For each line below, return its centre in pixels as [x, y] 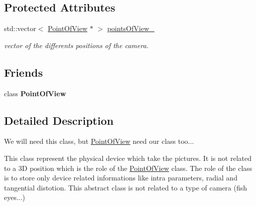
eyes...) [15, 197]
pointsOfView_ [131, 28]
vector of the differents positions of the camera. [76, 45]
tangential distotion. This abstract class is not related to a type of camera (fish [126, 187]
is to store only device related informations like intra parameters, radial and [121, 178]
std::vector [20, 28]
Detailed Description [59, 120]
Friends [24, 72]
